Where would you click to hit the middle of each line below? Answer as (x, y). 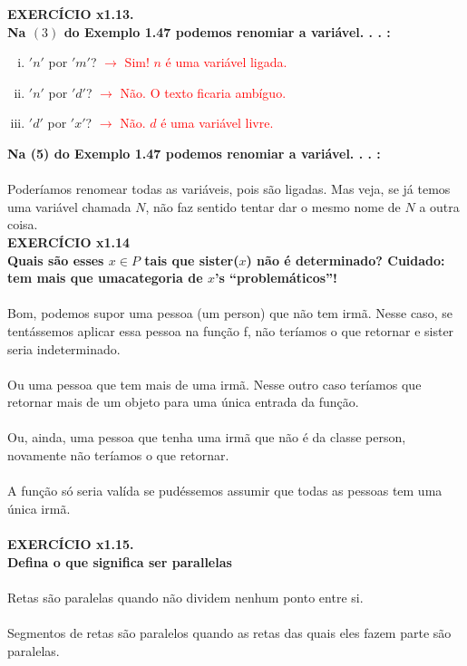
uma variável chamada (69, 206)
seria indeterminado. (64, 348)
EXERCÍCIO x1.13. (71, 14)
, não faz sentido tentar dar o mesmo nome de (273, 206)
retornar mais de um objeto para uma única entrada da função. (183, 402)
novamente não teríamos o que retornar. (118, 455)
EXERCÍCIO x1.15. (71, 544)
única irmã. (39, 508)
